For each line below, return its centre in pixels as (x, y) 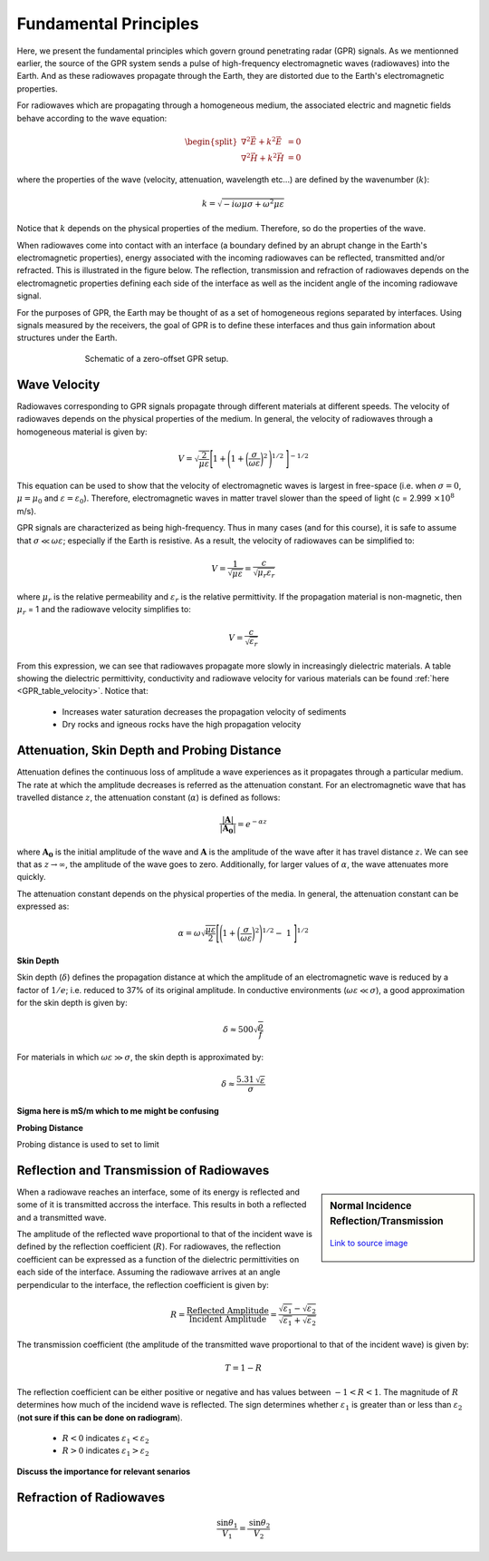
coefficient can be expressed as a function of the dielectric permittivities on (158, 1259)
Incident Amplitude (228, 1319)
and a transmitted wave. (62, 1217)
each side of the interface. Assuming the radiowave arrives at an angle (149, 1272)
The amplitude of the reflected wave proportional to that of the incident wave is (164, 1234)
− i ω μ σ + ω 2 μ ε (254, 204)
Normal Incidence (371, 1205)
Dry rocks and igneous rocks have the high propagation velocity (182, 725)
